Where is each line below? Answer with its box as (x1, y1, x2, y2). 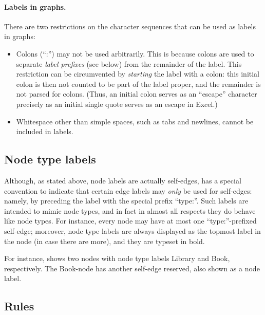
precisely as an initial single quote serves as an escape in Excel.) (16, 98, 218, 109)
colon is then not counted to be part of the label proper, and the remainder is (16, 78, 261, 89)
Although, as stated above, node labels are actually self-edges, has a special (4, 175, 241, 186)
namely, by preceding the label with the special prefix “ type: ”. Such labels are (4, 195, 249, 206)
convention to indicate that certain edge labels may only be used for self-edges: (4, 185, 252, 196)
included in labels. (16, 126, 73, 137)
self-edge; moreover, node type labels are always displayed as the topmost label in (4, 225, 261, 236)
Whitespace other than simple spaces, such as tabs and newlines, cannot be (16, 116, 254, 126)
